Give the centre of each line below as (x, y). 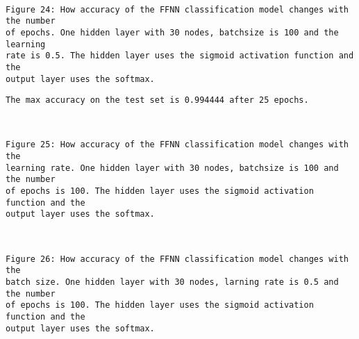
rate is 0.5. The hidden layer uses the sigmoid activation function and (180, 56)
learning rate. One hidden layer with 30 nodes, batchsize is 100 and (172, 168)
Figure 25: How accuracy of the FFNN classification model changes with (177, 145)
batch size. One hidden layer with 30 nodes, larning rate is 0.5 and (172, 282)
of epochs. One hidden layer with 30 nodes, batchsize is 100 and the (172, 32)
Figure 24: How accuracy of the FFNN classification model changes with (177, 9)
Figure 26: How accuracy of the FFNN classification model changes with (177, 259)
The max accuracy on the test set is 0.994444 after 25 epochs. (157, 100)
